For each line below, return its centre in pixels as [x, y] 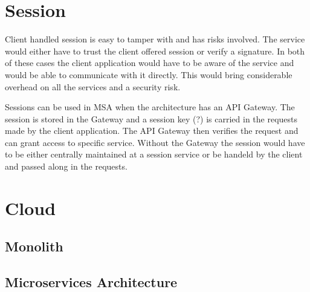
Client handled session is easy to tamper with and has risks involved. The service [155, 39]
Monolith [34, 246]
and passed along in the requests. [66, 166]
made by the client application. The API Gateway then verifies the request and [152, 131]
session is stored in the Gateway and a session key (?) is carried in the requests [151, 118]
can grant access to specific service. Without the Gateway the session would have [155, 142]
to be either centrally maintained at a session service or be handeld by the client [154, 154]
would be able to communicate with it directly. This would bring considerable [149, 74]
